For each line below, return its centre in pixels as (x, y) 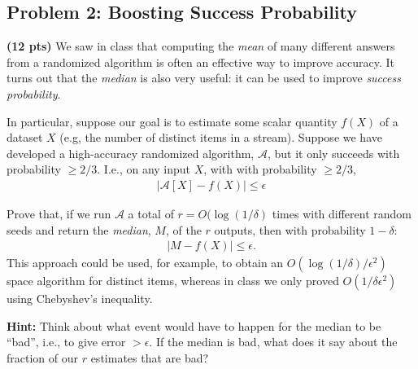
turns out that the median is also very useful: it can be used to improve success (204, 78)
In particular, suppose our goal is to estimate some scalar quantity (172, 121)
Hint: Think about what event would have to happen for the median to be (194, 325)
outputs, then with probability (290, 229)
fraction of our (42, 357)
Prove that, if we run (59, 213)
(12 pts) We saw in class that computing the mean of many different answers (201, 46)
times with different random (342, 213)
